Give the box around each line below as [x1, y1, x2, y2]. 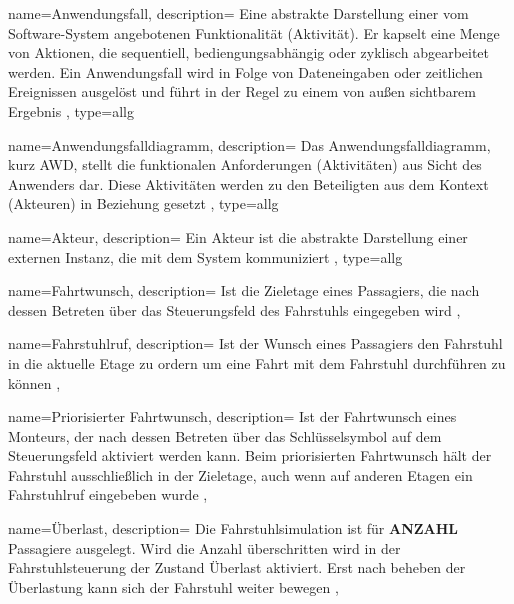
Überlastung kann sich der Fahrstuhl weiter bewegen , [8, 576, 339, 597]
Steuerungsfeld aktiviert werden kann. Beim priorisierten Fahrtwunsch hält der [8, 445, 492, 466]
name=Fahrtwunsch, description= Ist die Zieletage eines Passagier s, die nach [8, 280, 480, 301]
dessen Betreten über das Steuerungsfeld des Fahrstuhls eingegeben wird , [8, 299, 461, 320]
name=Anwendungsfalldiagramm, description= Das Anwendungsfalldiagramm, [8, 134, 491, 155]
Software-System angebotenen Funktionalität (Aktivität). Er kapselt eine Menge [8, 22, 500, 43]
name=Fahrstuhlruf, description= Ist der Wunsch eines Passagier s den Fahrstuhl [8, 333, 503, 354]
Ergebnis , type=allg [8, 100, 134, 121]
